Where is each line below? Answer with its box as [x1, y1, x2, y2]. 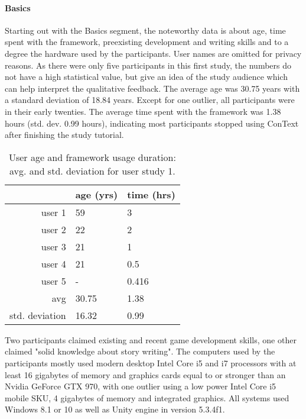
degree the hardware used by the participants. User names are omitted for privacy [5, 47, 302, 59]
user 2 [41, 222, 66, 236]
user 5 [41, 273, 66, 288]
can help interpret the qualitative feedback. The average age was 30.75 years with [5, 82, 300, 94]
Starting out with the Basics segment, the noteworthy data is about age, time [5, 24, 286, 36]
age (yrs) [75, 187, 118, 201]
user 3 [41, 239, 66, 253]
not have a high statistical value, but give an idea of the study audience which [5, 70, 288, 83]
